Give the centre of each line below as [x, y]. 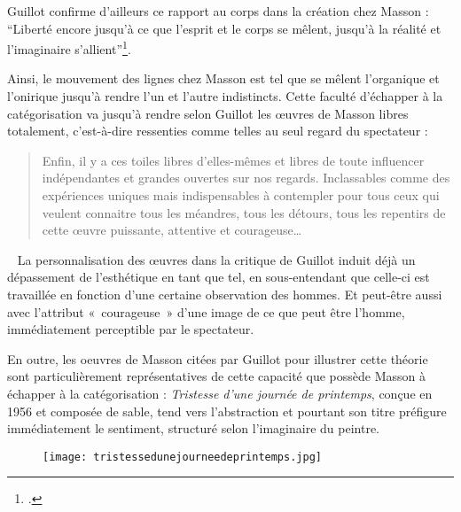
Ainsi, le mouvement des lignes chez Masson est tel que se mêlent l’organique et [223, 78]
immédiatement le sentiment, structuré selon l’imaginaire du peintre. [193, 428]
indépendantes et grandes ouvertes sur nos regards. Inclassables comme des [246, 178]
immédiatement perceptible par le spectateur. [131, 329]
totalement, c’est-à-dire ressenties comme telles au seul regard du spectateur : [218, 131]
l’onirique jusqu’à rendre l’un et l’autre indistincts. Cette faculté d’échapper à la [225, 96]
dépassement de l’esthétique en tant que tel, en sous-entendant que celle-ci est [219, 277]
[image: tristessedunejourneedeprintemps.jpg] [182, 457]
